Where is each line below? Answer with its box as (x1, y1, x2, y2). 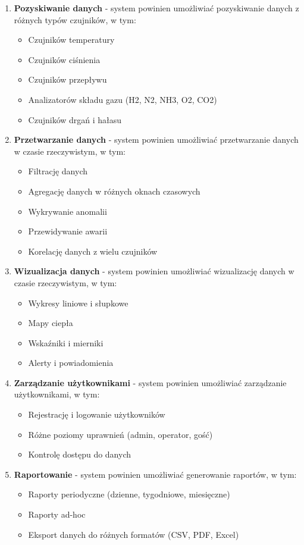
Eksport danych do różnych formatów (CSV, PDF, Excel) (28, 528, 239, 540)
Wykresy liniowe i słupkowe (28, 296, 129, 309)
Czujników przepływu (28, 73, 107, 86)
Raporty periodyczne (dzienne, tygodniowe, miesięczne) (28, 488, 230, 500)
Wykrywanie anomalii (28, 205, 107, 217)
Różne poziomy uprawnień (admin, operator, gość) (28, 428, 213, 440)
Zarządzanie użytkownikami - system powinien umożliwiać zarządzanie (14, 376, 287, 389)
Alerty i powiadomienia (28, 356, 114, 369)
